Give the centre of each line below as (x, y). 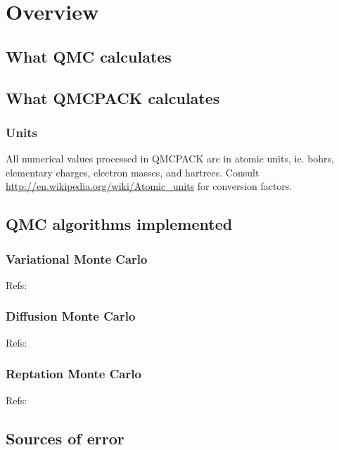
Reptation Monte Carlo (73, 374)
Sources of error (65, 438)
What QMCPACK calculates (113, 97)
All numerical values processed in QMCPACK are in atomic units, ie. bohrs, (170, 159)
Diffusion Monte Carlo (71, 316)
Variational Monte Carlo (77, 258)
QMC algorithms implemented (119, 224)
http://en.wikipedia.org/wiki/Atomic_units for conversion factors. (149, 186)
